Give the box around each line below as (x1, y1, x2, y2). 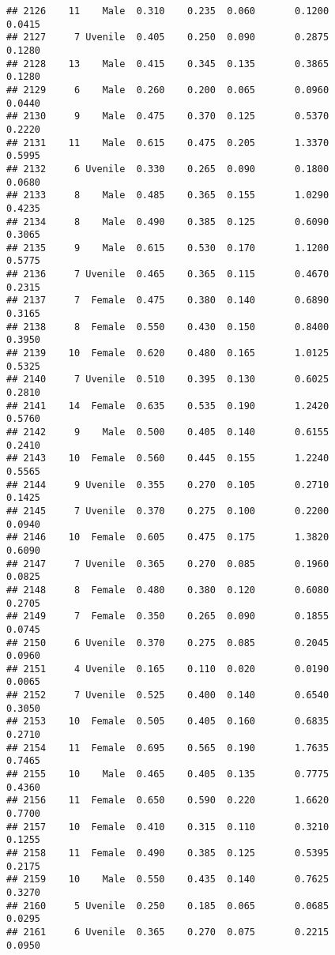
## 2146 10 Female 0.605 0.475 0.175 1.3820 (6, 532, 329, 543)
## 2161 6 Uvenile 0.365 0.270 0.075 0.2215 (6, 926, 329, 938)
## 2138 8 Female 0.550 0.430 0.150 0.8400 (6, 321, 329, 333)
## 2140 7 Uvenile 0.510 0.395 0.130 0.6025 (6, 374, 329, 385)
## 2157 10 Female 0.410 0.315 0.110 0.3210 (6, 821, 329, 833)
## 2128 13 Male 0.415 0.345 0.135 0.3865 (6, 58, 329, 70)
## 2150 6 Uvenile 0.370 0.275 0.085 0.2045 (6, 637, 329, 649)
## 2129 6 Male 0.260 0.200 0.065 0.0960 (6, 84, 329, 96)
